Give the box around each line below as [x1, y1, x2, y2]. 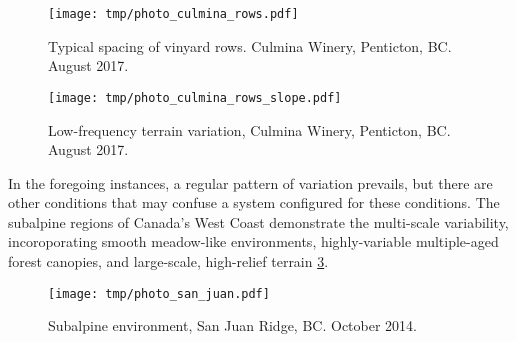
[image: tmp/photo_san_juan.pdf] [48, 286, 270, 301]
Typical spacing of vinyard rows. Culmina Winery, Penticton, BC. [48, 35, 452, 56]
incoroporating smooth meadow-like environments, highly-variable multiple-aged [8, 231, 499, 252]
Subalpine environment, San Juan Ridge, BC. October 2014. [48, 315, 417, 336]
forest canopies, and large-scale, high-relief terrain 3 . [8, 251, 329, 272]
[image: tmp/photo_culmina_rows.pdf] [48, 7, 299, 21]
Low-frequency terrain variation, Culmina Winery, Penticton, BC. [48, 119, 451, 140]
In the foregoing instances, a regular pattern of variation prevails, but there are [8, 172, 493, 193]
